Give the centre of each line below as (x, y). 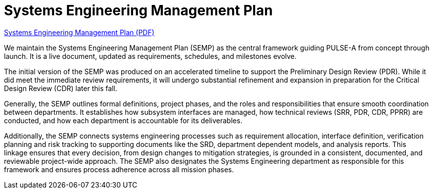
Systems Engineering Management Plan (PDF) (79, 32)
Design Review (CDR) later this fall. (61, 88)
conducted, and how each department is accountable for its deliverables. (123, 120)
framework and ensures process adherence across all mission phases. (119, 169)
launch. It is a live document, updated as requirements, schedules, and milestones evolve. (150, 56)
